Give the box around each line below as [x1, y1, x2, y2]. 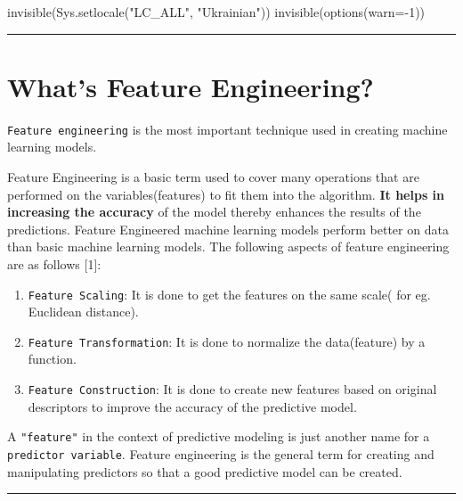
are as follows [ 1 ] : [7, 254, 102, 273]
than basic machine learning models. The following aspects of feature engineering [7, 237, 450, 256]
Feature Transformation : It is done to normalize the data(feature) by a [28, 332, 426, 350]
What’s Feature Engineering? [7, 68, 374, 104]
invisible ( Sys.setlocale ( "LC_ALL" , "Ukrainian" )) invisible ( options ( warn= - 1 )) [7, 3, 426, 21]
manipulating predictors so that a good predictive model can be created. [7, 462, 402, 480]
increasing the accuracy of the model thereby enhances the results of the [7, 202, 421, 221]
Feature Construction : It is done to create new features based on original [28, 380, 437, 398]
